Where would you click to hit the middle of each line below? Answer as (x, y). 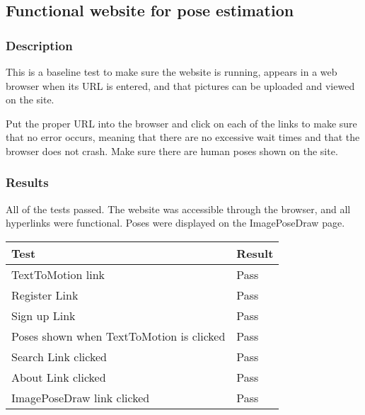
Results (27, 182)
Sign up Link (44, 315)
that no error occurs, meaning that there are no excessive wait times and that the (183, 137)
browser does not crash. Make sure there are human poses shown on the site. (172, 150)
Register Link (45, 295)
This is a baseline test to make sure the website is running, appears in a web (172, 72)
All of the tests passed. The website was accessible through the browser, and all (178, 209)
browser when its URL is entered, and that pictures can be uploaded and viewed (180, 85)
